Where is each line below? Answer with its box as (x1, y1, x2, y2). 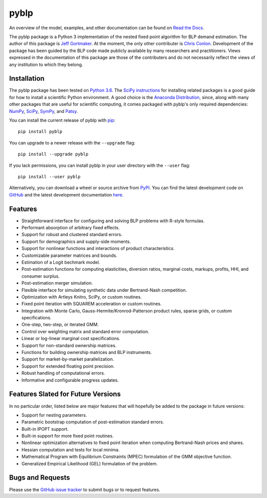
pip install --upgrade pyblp (18, 151, 89, 157)
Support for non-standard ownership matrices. (21, 342, 117, 349)
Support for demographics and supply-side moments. (21, 238, 131, 245)
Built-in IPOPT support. (21, 426, 69, 432)
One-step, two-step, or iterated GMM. (21, 322, 99, 328)
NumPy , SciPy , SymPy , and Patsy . (9, 108, 78, 114)
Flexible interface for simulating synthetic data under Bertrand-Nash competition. (21, 287, 187, 293)
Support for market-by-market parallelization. (21, 356, 114, 362)
